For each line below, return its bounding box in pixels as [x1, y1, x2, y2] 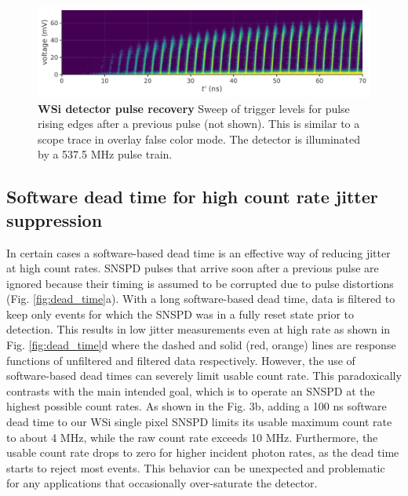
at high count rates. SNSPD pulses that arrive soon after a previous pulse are [6, 260, 379, 276]
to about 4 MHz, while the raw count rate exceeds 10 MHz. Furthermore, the [6, 429, 378, 445]
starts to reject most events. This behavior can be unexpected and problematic [6, 459, 385, 476]
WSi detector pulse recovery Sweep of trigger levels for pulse [38, 100, 350, 116]
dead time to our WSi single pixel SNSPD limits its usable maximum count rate [6, 414, 392, 430]
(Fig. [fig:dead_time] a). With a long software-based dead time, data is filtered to [6, 290, 395, 307]
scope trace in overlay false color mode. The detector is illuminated [38, 130, 361, 147]
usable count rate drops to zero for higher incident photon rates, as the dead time [6, 444, 399, 461]
